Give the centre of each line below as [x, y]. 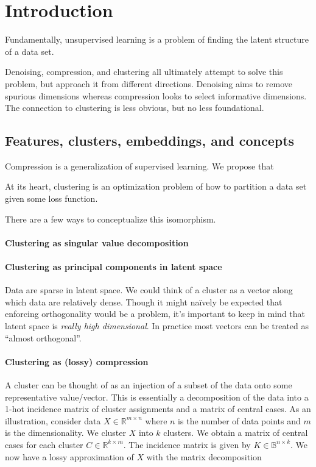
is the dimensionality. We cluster [65, 433]
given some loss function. [51, 198]
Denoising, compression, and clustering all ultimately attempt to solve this [144, 72]
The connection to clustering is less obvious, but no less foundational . [135, 108]
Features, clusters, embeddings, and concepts [150, 141]
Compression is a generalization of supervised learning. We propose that [139, 166]
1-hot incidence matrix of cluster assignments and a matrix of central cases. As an [158, 409]
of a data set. [30, 51]
